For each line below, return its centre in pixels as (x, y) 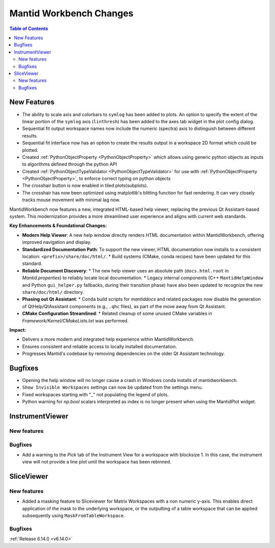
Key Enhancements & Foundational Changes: (58, 226)
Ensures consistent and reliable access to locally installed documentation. (100, 346)
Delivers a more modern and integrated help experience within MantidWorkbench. (108, 339)
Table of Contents (29, 29)
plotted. (30, 150)
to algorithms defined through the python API (70, 164)
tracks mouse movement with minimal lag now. (71, 200)
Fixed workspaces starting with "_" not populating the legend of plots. (95, 394)
